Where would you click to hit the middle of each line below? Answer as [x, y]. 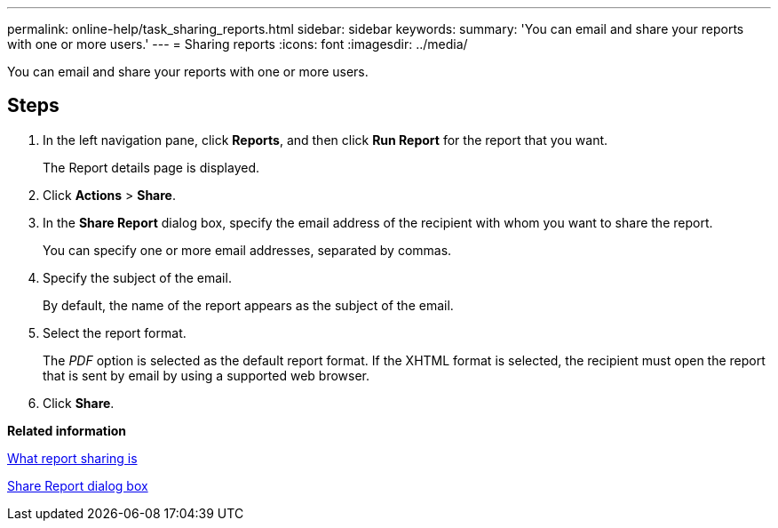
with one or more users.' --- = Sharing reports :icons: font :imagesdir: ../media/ [238, 44]
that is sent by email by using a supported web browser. [206, 375]
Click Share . [79, 403]
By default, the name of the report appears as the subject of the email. [248, 305]
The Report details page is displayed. [151, 167]
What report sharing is [72, 458]
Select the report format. [115, 332]
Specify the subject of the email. [137, 277]
